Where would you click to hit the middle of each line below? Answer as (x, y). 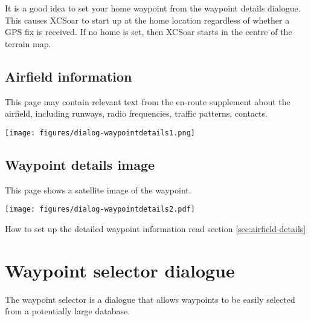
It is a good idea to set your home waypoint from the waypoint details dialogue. (153, 8)
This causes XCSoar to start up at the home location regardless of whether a (147, 20)
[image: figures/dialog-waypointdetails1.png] (100, 133)
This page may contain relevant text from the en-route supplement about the (148, 101)
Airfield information (69, 76)
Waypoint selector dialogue (120, 270)
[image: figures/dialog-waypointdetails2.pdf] (100, 209)
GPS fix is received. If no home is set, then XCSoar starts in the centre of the (149, 32)
